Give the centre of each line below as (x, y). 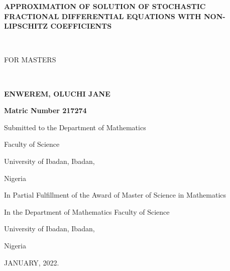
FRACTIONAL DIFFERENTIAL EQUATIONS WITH (103, 16)
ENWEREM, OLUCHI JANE (57, 93)
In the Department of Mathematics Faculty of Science (87, 211)
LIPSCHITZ (26, 26)
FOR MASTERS (30, 60)
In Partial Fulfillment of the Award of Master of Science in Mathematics (115, 195)
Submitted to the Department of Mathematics (75, 127)
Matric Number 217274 (45, 110)
